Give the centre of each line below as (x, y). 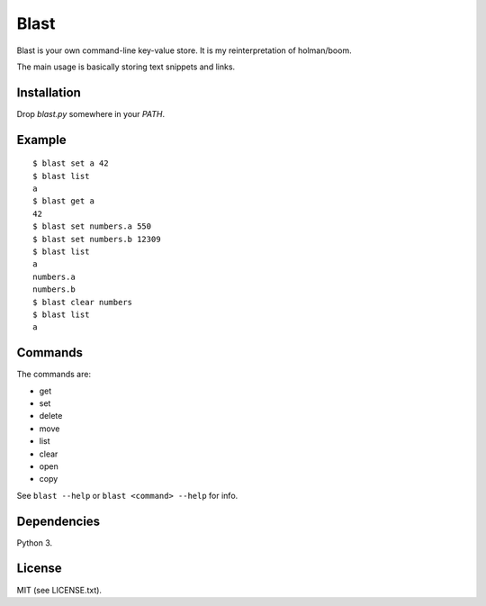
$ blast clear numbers (83, 302)
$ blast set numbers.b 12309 (97, 239)
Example (41, 140)
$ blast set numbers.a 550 (92, 226)
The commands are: (54, 375)
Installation (49, 92)
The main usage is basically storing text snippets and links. (126, 67)
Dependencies (58, 521)
